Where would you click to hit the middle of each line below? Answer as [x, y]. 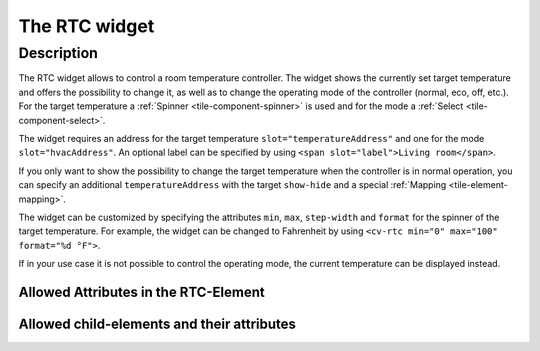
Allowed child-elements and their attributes [157, 323]
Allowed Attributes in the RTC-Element [141, 291]
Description [58, 53]
